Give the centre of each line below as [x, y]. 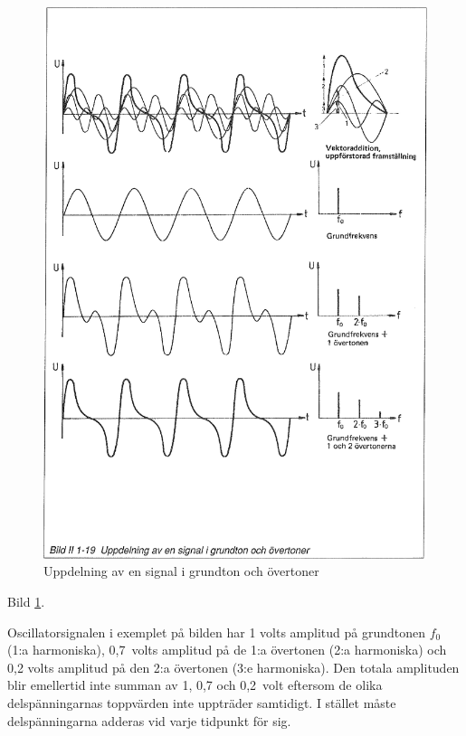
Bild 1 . [26, 601]
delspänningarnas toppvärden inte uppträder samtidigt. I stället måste [202, 702]
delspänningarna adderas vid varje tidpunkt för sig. [149, 720]
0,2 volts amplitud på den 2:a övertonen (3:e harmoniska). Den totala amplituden [233, 667]
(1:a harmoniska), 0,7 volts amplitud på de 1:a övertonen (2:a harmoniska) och [227, 650]
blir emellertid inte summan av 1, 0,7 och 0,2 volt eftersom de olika [195, 685]
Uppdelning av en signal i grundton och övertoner [181, 571]
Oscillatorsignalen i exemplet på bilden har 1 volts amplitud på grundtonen [217, 632]
